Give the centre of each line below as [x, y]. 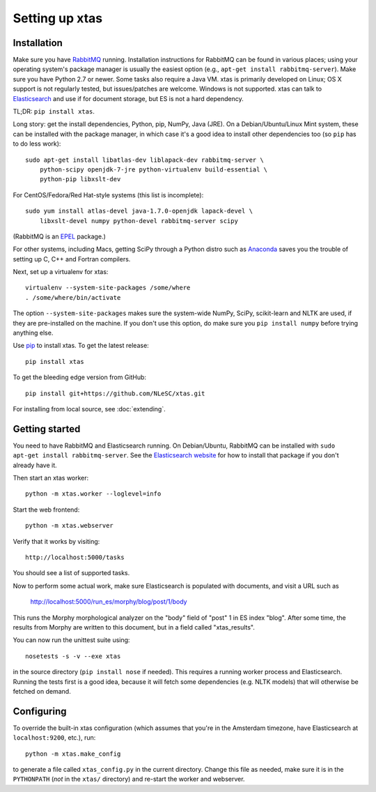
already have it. [35, 465]
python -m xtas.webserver [70, 526]
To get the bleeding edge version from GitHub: [79, 377]
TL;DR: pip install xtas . [54, 112]
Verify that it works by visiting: [56, 541]
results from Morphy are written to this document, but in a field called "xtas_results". [134, 627]
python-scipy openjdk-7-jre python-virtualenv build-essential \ [154, 169]
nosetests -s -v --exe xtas [73, 656]
